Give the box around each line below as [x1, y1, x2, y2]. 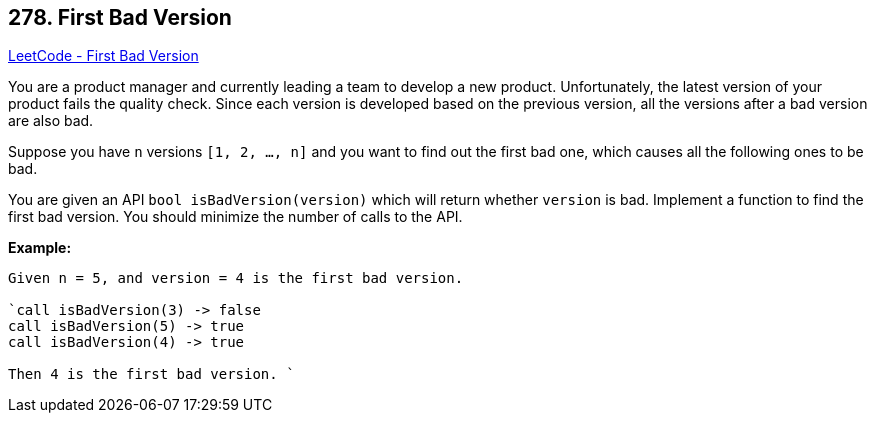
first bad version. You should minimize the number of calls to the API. [8, 208, 463, 226]
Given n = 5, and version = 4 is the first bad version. [8, 270, 464, 287]
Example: [8, 239, 72, 257]
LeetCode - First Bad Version [8, 47, 199, 65]
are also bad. [8, 112, 94, 130]
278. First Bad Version [8, 5, 232, 30]
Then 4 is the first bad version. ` [8, 366, 295, 383]
